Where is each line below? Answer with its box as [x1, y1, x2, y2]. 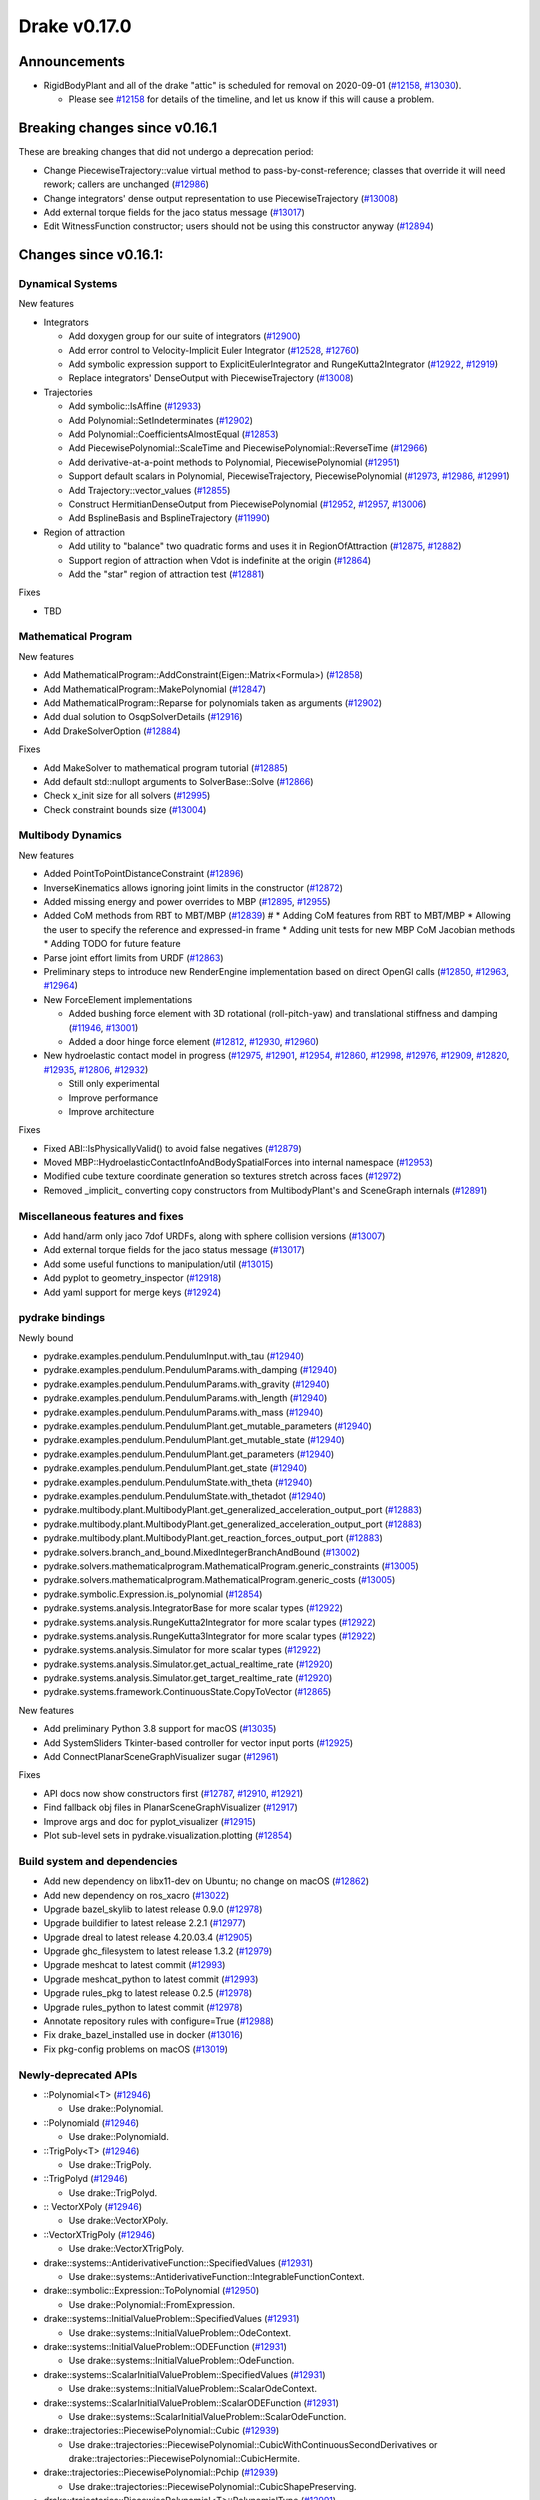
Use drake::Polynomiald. [68, 2131, 169, 2143]
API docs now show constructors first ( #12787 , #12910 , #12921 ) [43, 1787, 304, 1799]
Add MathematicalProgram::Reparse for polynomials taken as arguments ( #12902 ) [43, 696, 383, 709]
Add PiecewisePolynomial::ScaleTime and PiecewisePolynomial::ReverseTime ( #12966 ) [68, 442, 429, 454]
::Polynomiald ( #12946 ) [43, 2116, 140, 2129]
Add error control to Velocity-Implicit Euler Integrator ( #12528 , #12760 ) [68, 344, 360, 356]
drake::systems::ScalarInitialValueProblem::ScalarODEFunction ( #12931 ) [43, 2396, 340, 2409]
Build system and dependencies [18, 1854, 178, 1868]
